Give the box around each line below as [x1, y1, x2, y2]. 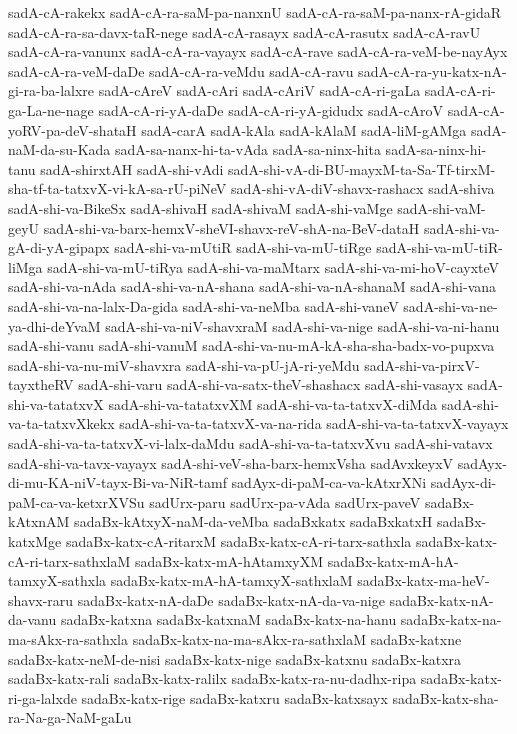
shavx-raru [8, 589, 74, 610]
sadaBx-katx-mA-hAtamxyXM [134, 550, 324, 571]
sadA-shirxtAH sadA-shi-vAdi [40, 158, 224, 179]
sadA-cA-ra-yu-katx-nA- [358, 60, 507, 81]
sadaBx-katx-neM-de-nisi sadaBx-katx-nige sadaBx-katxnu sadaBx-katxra [8, 648, 462, 669]
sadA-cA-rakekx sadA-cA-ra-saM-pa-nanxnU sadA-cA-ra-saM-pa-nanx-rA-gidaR [8, 2, 502, 22]
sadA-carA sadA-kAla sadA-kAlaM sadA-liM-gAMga [141, 119, 467, 140]
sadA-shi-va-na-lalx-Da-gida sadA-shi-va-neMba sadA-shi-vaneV [8, 295, 399, 316]
